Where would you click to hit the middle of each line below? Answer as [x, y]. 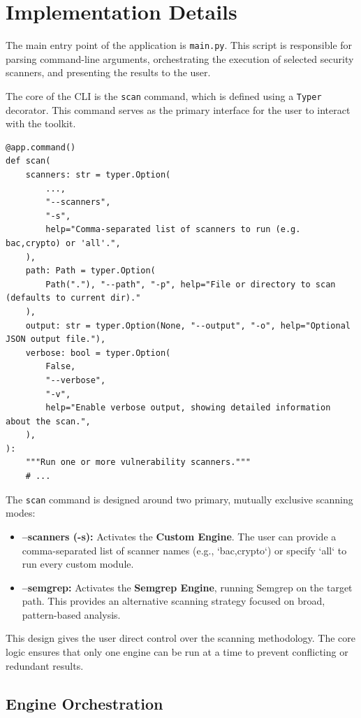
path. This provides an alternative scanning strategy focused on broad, [174, 601]
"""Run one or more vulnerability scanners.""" [138, 462]
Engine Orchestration [84, 703]
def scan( [28, 161]
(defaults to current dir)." [73, 298]
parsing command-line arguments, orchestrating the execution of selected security [180, 58]
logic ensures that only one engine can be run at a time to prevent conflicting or [177, 652]
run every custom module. [78, 564]
